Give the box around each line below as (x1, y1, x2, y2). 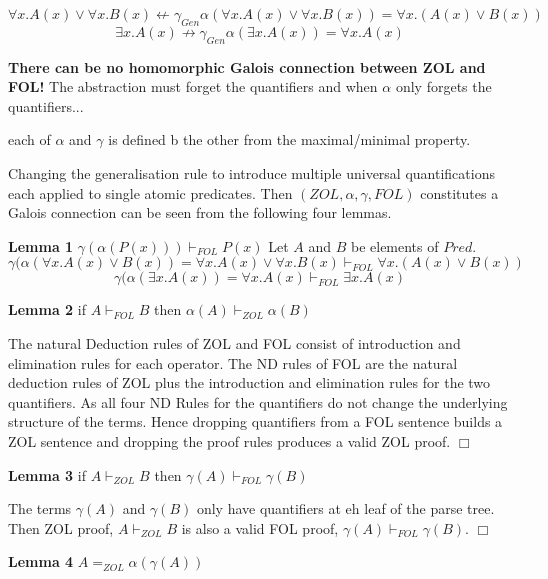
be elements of (350, 235, 439, 256)
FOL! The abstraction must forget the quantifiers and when (8, 76, 378, 97)
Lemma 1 (8, 235, 74, 256)
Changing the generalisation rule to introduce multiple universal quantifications (8, 162, 495, 183)
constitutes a (420, 182, 499, 203)
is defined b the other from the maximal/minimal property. (108, 129, 471, 150)
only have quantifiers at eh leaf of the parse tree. (196, 498, 495, 519)
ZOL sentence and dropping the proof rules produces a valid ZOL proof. (8, 430, 451, 451)
